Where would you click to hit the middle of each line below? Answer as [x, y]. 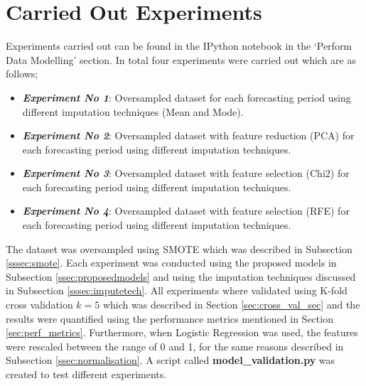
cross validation [39, 305]
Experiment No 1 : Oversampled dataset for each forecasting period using [187, 97]
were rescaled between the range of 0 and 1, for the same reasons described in [175, 346]
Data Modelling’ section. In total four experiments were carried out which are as [181, 59]
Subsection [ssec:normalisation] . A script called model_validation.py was [171, 360]
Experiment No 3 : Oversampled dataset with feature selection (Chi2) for [186, 173]
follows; [22, 74]
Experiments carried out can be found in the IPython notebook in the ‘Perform [179, 46]
